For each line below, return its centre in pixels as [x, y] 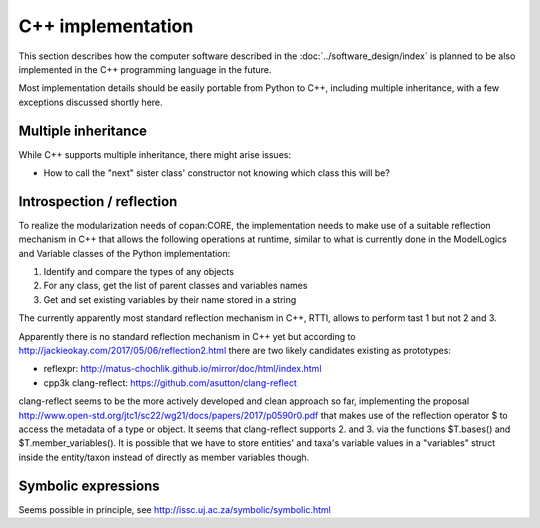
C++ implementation [106, 26]
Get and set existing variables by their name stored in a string [170, 299]
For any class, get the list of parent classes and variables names [175, 286]
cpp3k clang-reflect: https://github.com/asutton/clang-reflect [170, 382]
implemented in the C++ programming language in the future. [145, 69]
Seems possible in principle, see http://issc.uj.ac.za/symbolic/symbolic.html [175, 509]
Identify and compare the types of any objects [139, 272]
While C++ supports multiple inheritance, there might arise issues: [155, 154]
